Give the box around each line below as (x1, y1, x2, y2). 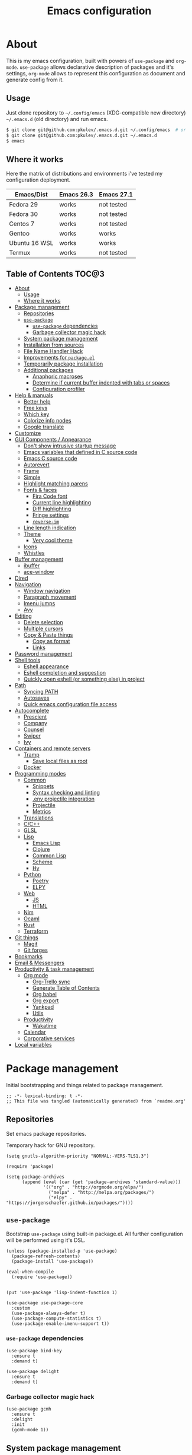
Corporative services (23, 1035, 75, 1042)
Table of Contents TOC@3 (6, 269, 105, 279)
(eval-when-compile (6, 1269, 54, 1275)
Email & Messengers (14, 960, 65, 966)
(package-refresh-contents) (11, 1253, 81, 1259)
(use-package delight (6, 1368, 60, 1374)
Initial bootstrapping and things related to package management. (6, 1081, 164, 1088)
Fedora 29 (9, 201, 38, 209)
